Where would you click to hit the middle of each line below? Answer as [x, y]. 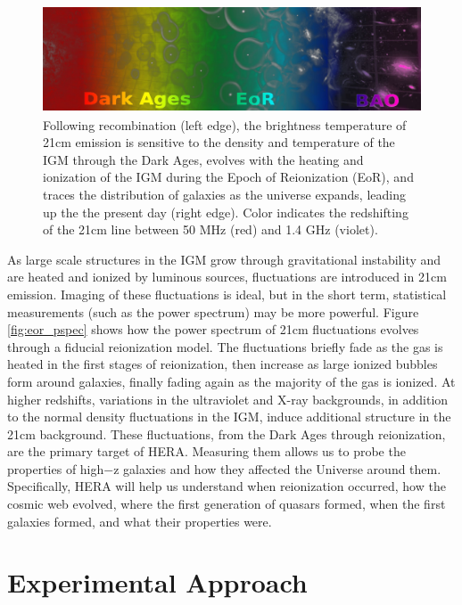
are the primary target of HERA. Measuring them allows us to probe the [206, 451]
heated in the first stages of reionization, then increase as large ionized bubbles [223, 364]
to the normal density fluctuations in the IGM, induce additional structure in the [229, 417]
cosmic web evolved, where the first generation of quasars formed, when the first [227, 504]
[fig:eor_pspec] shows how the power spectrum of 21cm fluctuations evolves [213, 329]
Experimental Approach [157, 582]
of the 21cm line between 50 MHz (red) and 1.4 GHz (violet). [210, 229]
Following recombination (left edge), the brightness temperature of [225, 124]
